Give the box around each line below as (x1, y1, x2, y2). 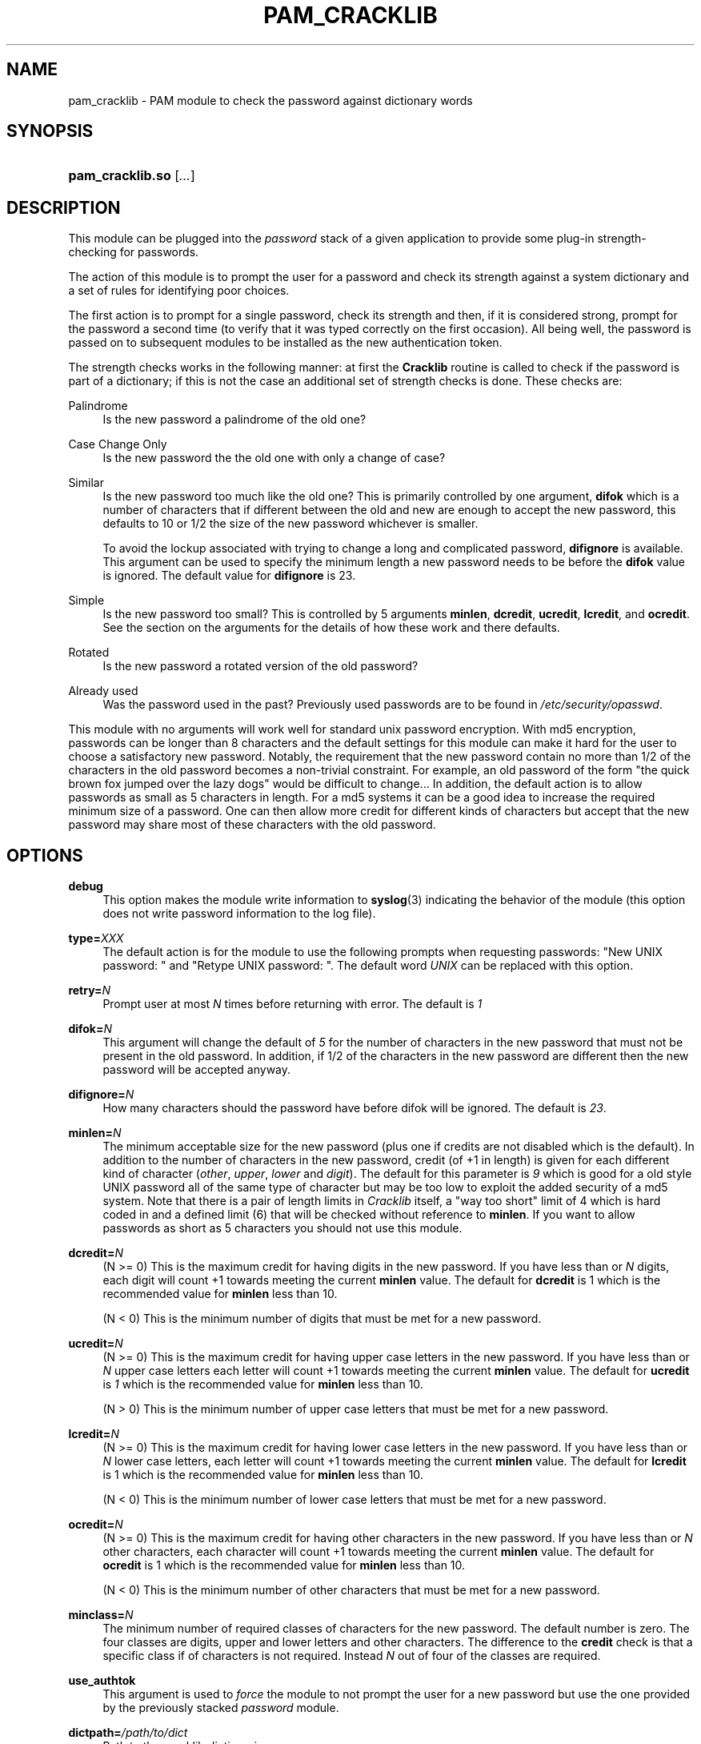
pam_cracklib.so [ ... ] (68, 167, 195, 184)
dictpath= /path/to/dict (68, 1726, 188, 1740)
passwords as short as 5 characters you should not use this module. (102, 1221, 463, 1236)
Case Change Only (68, 437, 167, 452)
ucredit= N (68, 1336, 123, 1351)
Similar (68, 476, 104, 490)
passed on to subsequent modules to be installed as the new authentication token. (68, 336, 503, 350)
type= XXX (68, 931, 124, 946)
